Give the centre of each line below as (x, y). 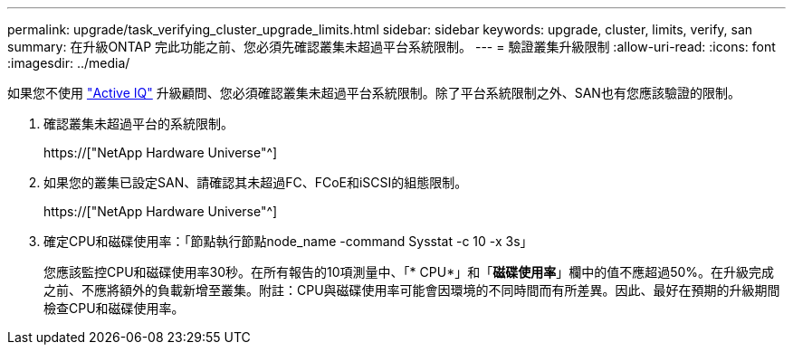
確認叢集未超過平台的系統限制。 (139, 124)
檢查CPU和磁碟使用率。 (114, 308)
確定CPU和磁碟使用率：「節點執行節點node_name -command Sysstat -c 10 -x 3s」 (288, 241)
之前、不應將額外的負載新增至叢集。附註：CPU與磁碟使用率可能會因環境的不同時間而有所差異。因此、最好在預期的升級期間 (412, 290)
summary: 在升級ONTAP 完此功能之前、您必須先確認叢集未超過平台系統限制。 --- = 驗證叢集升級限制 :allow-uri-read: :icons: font (392, 47)
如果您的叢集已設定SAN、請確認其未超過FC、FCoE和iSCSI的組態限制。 (256, 182)
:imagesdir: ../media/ (69, 63)
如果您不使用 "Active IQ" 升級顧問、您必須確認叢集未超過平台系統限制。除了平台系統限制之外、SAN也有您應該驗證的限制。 (374, 93)
